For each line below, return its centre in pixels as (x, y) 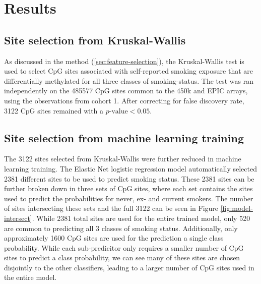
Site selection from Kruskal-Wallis (95, 40)
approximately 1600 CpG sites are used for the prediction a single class (114, 238)
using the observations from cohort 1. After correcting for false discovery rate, (124, 100)
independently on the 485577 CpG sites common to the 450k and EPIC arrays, (126, 91)
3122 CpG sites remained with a (54, 110)
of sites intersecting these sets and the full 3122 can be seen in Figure (111, 208)
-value (118, 111)
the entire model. (30, 277)
